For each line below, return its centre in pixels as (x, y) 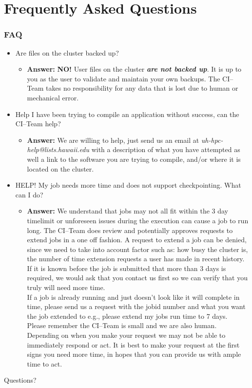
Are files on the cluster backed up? (67, 52)
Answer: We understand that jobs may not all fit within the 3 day (128, 211)
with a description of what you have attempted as (166, 149)
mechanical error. (53, 97)
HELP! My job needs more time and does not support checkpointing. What (128, 185)
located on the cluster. (60, 168)
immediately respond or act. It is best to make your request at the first (133, 344)
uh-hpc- (212, 140)
